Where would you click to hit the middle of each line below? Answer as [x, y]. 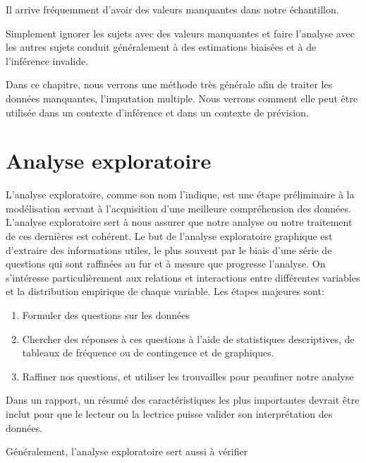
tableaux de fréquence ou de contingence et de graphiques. [148, 353]
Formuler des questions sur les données [106, 315]
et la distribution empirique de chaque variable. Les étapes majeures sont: [165, 291]
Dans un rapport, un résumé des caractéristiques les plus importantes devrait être [183, 400]
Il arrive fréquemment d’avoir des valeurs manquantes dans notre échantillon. [172, 9]
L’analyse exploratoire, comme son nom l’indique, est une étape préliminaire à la [180, 194]
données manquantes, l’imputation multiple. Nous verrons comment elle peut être [182, 98]
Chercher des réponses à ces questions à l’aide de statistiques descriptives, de [188, 338]
